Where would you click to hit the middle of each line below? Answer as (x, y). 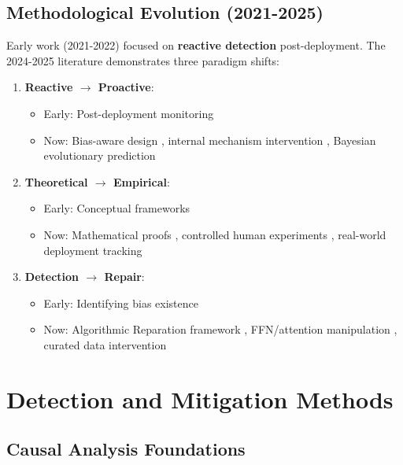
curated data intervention (105, 344)
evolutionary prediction (100, 155)
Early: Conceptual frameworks (117, 208)
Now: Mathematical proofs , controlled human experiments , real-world (215, 234)
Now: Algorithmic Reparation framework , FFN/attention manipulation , (220, 329)
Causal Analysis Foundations (126, 449)
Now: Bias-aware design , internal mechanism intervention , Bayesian (210, 140)
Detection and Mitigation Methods (200, 399)
